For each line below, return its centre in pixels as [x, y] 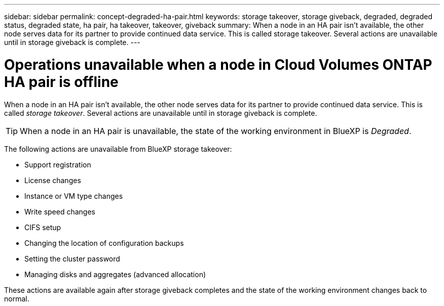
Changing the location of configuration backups [104, 243]
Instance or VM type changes [74, 196]
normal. [17, 298]
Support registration [58, 164]
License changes [53, 180]
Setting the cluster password [72, 258]
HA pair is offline [61, 82]
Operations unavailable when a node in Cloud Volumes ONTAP [218, 64]
